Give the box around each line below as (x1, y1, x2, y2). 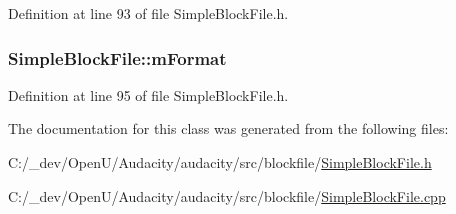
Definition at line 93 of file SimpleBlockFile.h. (8, 3, 289, 23)
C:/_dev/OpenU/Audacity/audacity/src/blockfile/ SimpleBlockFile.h (8, 152, 432, 172)
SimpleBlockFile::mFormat (8, 45, 227, 70)
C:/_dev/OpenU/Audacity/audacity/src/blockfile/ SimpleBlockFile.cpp (8, 185, 446, 206)
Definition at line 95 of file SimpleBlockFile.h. (8, 84, 289, 105)
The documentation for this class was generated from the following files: (8, 118, 449, 139)
